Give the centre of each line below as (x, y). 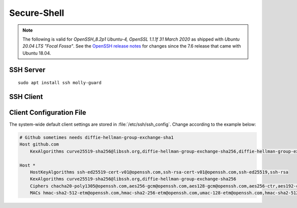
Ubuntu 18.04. (37, 53)
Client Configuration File (48, 112)
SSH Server (27, 70)
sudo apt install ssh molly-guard (60, 83)
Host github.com (39, 144)
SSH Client (26, 97)
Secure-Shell (37, 13)
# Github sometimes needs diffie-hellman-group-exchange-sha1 (97, 138)
